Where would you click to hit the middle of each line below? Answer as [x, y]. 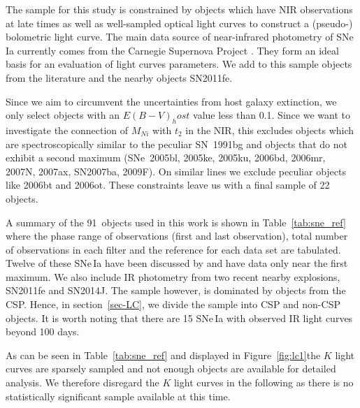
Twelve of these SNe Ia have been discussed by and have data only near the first [177, 263]
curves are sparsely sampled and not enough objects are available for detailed [171, 369]
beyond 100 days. [43, 331]
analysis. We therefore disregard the [82, 382]
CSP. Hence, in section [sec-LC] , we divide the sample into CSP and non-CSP [173, 304]
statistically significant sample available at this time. [118, 396]
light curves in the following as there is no [264, 382]
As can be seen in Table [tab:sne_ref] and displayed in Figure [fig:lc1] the [163, 355]
